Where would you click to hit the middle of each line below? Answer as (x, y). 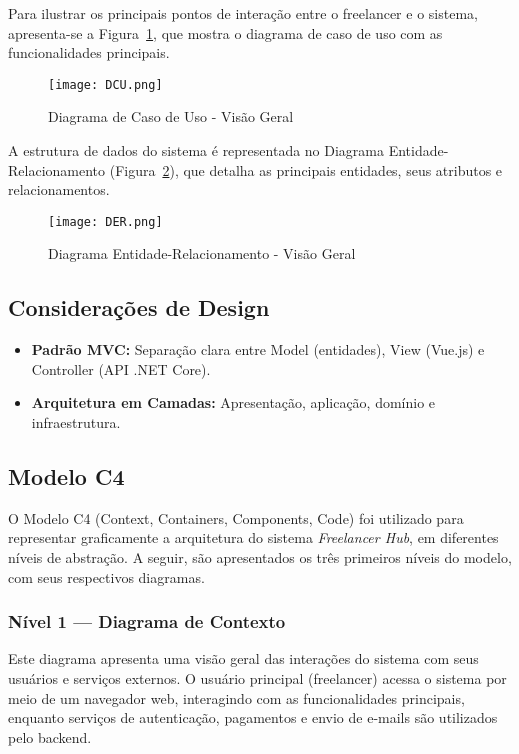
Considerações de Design (139, 307)
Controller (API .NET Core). (121, 368)
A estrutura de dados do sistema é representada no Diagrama (196, 150)
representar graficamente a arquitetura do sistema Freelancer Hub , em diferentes (253, 537)
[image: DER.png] (105, 221)
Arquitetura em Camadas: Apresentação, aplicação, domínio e (233, 402)
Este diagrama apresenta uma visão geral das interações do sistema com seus (243, 658)
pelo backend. (50, 736)
